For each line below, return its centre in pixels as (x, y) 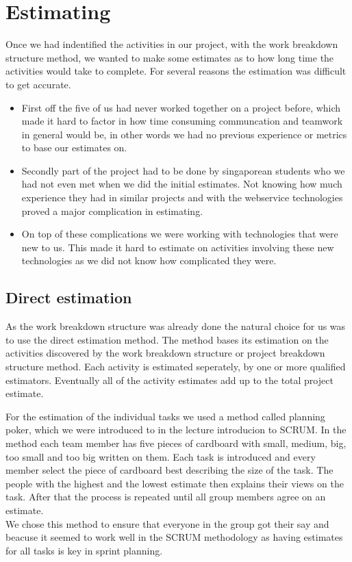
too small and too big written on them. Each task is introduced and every (161, 456)
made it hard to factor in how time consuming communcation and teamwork (182, 121)
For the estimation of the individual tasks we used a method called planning (165, 416)
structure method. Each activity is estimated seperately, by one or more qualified (176, 367)
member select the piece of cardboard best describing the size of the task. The (169, 470)
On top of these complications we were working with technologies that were (180, 234)
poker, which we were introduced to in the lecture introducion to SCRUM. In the (176, 430)
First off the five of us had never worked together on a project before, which (181, 107)
